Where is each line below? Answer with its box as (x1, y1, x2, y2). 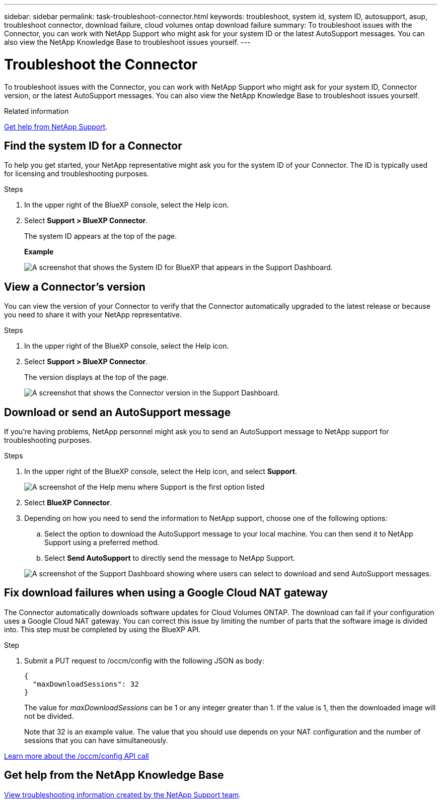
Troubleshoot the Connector (4, 55, 198, 73)
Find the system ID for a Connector (4, 139, 182, 152)
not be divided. (24, 711, 74, 720)
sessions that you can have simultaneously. (24, 735, 168, 745)
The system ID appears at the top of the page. (24, 232, 177, 241)
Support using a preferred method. (44, 538, 160, 547)
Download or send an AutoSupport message (4, 406, 231, 419)
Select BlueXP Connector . (24, 498, 112, 507)
